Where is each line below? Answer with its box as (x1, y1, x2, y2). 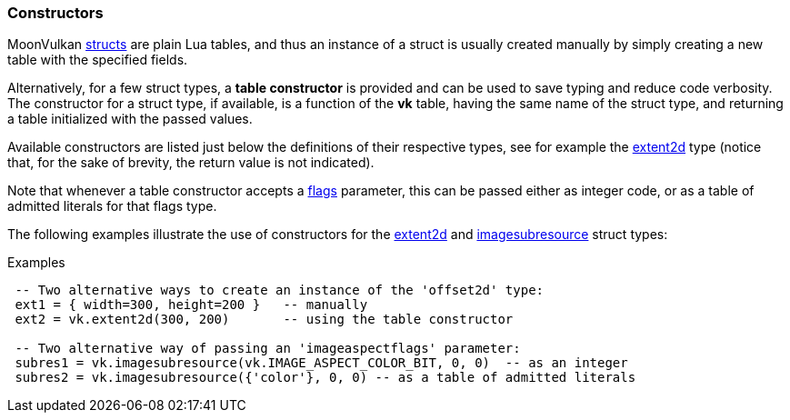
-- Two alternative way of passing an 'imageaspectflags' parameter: (15, 341, 521, 356)
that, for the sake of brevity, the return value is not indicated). (7, 155, 375, 171)
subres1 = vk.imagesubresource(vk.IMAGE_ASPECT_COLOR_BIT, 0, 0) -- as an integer (15, 355, 628, 371)
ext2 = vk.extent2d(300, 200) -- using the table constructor (15, 312, 514, 327)
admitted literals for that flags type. (7, 198, 217, 215)
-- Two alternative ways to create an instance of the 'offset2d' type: (15, 283, 545, 298)
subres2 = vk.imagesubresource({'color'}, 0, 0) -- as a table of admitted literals (15, 370, 636, 385)
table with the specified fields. (7, 52, 188, 68)
